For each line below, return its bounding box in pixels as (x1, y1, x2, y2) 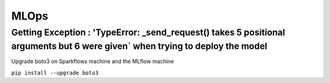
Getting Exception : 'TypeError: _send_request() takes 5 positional (11, 27, 285, 38)
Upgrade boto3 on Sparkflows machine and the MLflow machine (11, 58, 174, 65)
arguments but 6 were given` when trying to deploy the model (11, 40, 268, 52)
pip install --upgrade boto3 (11, 69, 99, 76)
